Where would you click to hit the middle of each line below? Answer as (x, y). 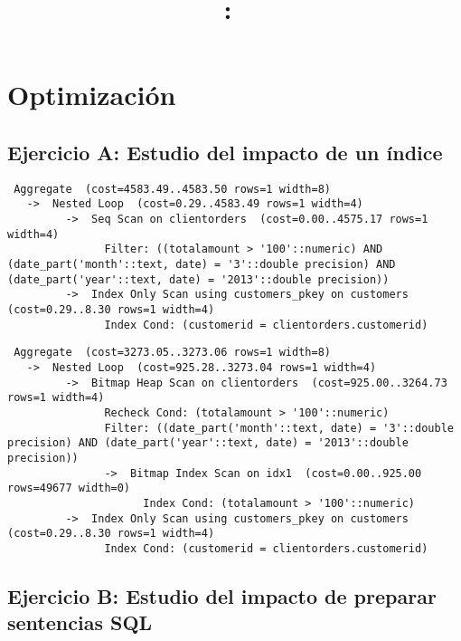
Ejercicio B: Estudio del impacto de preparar (222, 595)
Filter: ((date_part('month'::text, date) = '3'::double (279, 428)
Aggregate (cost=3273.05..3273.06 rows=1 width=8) (172, 353)
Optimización (92, 95)
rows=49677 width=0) (69, 488)
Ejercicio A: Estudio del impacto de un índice (225, 152)
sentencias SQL (80, 622)
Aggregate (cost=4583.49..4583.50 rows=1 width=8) (172, 189)
